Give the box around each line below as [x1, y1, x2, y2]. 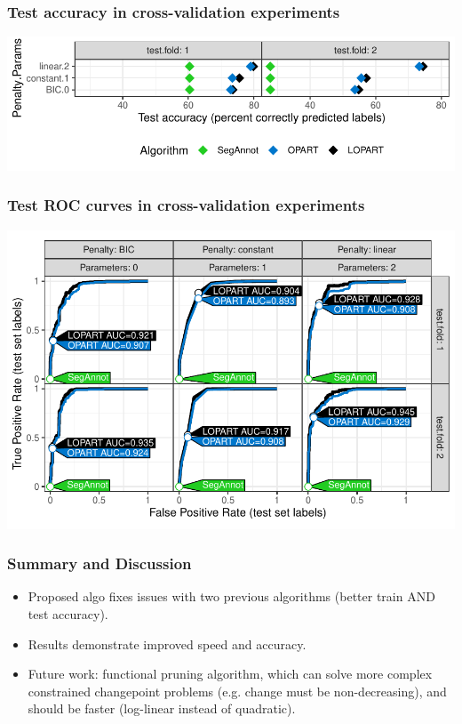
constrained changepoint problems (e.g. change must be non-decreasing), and [28, 681, 447, 700]
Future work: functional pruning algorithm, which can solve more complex [28, 664, 433, 683]
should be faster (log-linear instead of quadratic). [28, 699, 296, 718]
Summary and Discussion [7, 552, 192, 575]
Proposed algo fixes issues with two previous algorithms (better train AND [28, 587, 435, 606]
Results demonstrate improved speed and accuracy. [28, 634, 307, 653]
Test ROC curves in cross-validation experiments [7, 194, 365, 216]
